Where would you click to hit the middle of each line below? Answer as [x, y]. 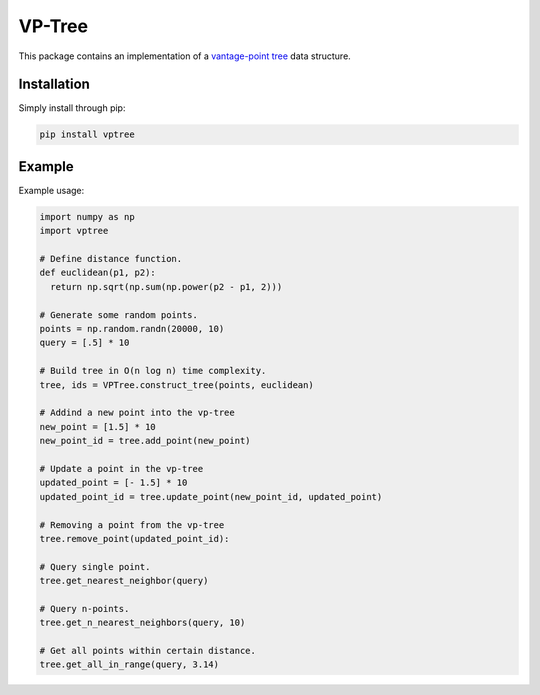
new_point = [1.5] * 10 [98, 426]
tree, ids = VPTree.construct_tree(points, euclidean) [176, 384]
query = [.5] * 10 [84, 343]
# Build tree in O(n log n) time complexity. [153, 371]
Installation [54, 84]
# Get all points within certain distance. [148, 651]
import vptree [74, 231]
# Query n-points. [84, 608]
